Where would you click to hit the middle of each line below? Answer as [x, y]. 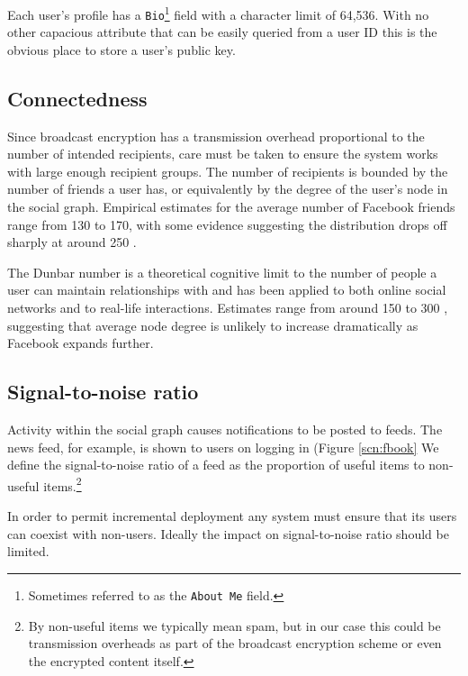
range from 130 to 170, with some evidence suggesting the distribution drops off [227, 224]
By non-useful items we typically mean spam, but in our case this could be [234, 625]
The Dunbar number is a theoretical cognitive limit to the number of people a [222, 272]
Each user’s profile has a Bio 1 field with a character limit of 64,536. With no [218, 13]
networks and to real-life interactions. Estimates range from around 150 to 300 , [228, 308]
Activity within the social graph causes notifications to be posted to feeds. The [225, 429]
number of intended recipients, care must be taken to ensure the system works [223, 154]
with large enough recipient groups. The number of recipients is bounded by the [228, 171]
